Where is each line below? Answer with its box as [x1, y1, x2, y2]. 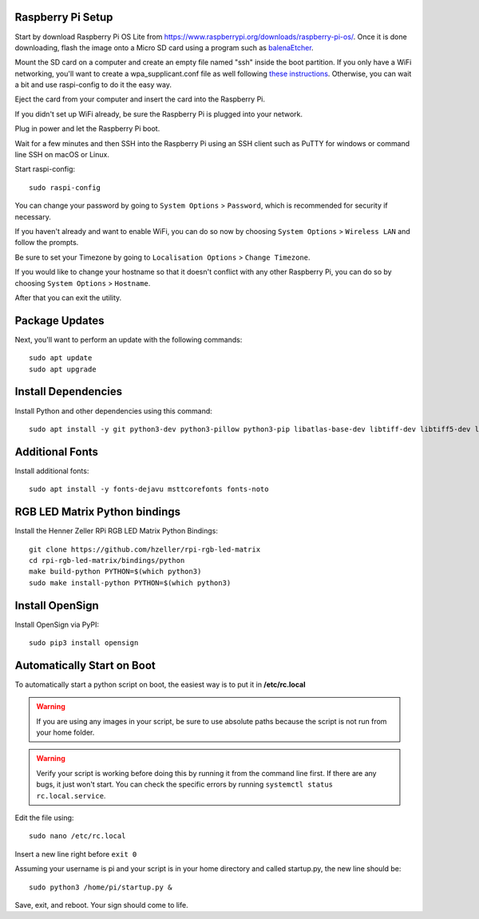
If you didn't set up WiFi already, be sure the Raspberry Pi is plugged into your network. [14, 109, 303, 119]
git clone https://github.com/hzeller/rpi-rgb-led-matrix [29, 545, 261, 554]
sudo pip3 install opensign [29, 638, 139, 647]
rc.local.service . [36, 790, 106, 800]
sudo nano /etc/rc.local [29, 831, 126, 841]
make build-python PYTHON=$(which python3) [29, 567, 202, 576]
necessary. [14, 212, 52, 221]
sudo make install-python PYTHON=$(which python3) [29, 578, 232, 587]
